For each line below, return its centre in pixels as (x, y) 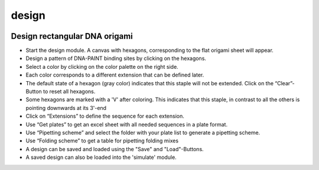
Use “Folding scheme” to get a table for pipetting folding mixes (102, 141)
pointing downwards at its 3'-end (66, 108)
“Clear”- (285, 83)
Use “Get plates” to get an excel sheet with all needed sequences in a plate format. (126, 124)
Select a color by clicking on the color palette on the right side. (102, 66)
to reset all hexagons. (69, 92)
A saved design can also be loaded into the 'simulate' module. (101, 157)
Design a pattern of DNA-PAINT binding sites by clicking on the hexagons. (116, 58)
